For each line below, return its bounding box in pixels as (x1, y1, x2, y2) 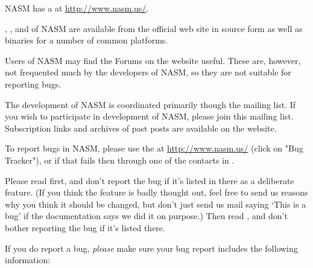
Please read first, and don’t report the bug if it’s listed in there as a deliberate (5, 174, 294, 187)
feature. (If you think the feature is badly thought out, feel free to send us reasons (5, 186, 308, 199)
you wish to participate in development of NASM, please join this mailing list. (5, 110, 294, 123)
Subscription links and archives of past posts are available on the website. (5, 121, 277, 134)
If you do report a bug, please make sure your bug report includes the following (5, 241, 298, 254)
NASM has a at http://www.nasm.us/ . (5, 2, 149, 14)
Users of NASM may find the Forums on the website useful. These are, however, (5, 54, 301, 66)
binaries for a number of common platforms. (5, 34, 168, 46)
